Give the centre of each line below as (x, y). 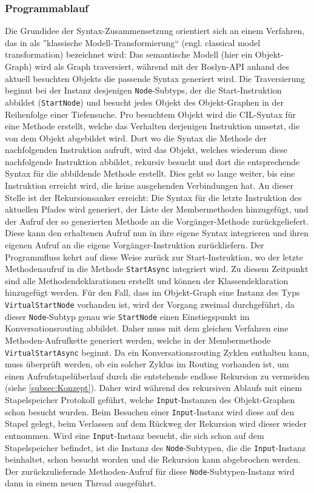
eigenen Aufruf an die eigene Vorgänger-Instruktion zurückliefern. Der (135, 245)
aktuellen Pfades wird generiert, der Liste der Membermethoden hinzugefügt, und (157, 209)
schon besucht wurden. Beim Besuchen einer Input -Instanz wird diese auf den (150, 411)
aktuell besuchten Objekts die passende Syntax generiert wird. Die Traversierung (155, 78)
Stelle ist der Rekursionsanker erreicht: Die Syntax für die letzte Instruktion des (153, 197)
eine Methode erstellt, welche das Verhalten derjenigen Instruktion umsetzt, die (152, 126)
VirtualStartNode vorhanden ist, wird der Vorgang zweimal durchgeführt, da (150, 304)
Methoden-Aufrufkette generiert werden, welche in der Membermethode (138, 340)
